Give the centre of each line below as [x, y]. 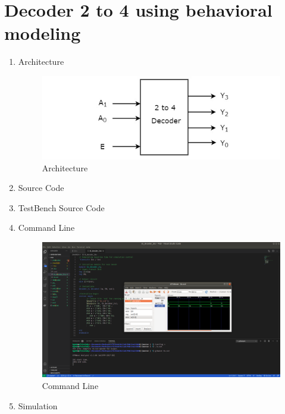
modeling [43, 33]
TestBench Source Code [61, 207]
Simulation [38, 405]
